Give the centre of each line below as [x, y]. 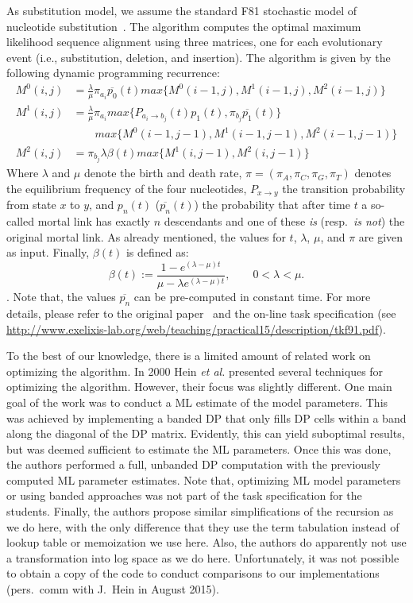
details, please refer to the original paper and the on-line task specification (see [201, 313]
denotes [373, 173]
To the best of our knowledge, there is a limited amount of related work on [189, 356]
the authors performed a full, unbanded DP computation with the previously [193, 464]
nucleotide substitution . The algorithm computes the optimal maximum [184, 26]
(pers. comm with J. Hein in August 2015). [113, 589]
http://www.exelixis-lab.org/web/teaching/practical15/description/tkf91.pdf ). [196, 329]
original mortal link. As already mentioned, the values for [146, 236]
